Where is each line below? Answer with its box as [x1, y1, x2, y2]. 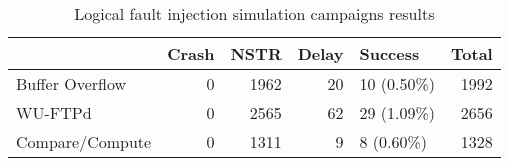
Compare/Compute [16, 130, 152, 153]
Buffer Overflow [16, 72, 127, 95]
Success [359, 42, 420, 65]
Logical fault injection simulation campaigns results [74, 2, 435, 25]
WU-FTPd [16, 101, 92, 124]
